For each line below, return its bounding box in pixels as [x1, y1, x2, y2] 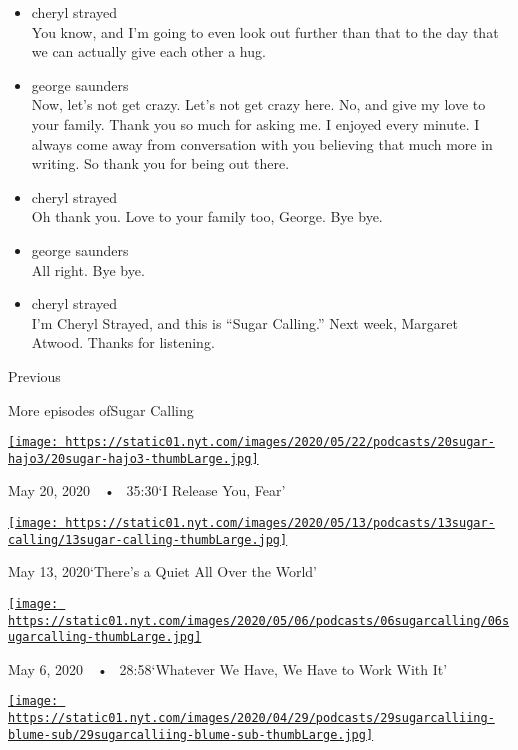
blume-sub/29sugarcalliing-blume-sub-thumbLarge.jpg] [8, 727, 374, 742]
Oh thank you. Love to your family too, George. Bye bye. [31, 206, 383, 227]
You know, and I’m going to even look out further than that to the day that [31, 21, 499, 42]
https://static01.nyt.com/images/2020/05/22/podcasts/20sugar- [65, 435, 495, 450]
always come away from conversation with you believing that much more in [31, 133, 493, 154]
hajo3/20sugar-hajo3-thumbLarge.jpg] [8, 451, 259, 466]
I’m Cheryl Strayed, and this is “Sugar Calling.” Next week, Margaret [31, 312, 458, 333]
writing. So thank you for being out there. [31, 153, 290, 174]
